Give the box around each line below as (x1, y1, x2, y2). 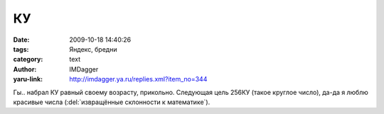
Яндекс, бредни (69, 45, 117, 53)
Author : (13, 64, 37, 74)
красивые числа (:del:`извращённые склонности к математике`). (13, 98, 210, 106)
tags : (13, 45, 29, 53)
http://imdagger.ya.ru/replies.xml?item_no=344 (69, 75, 208, 84)
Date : (13, 35, 30, 44)
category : (13, 55, 43, 64)
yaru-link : (13, 75, 43, 84)
